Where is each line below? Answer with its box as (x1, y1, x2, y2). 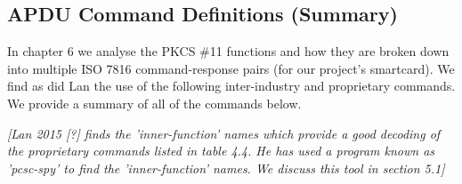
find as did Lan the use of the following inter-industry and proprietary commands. (7, 76, 456, 95)
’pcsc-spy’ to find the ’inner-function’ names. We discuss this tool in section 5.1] (7, 158, 445, 177)
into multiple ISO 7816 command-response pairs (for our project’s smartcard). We (7, 59, 455, 77)
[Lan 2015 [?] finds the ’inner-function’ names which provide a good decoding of (7, 124, 441, 142)
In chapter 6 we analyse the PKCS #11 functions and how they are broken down (7, 42, 450, 60)
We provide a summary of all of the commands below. (7, 93, 302, 112)
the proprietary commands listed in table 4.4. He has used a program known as (7, 141, 435, 160)
